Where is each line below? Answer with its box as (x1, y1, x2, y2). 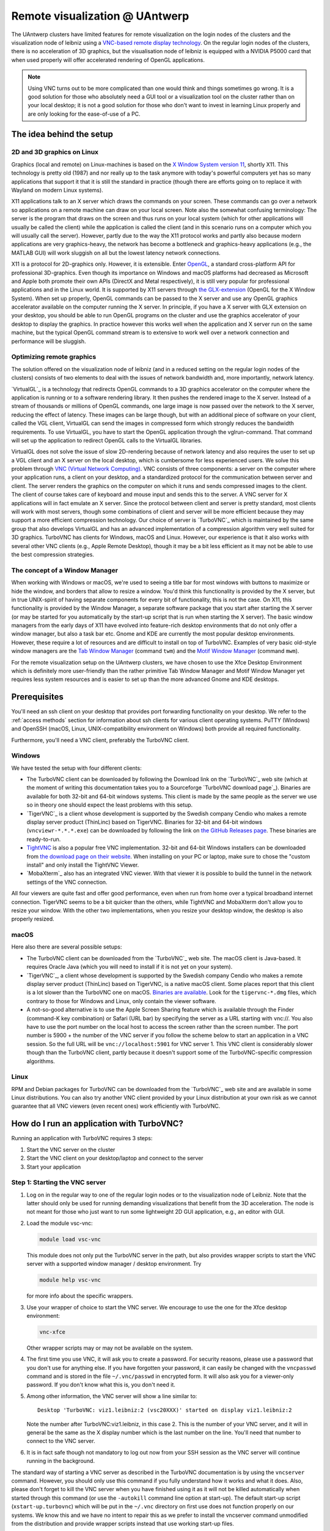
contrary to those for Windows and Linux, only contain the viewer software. (26, 997, 216, 1004)
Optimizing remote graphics (11, 353, 97, 361)
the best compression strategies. (11, 551, 95, 558)
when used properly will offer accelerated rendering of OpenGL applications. (11, 56, 205, 64)
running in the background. (26, 1458, 95, 1465)
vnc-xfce (39, 1328, 66, 1335)
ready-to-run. (26, 835, 61, 843)
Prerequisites (11, 692, 64, 702)
